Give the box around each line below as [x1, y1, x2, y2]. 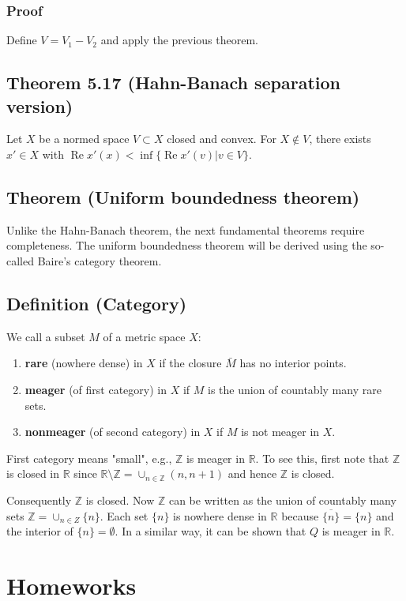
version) [6, 93, 73, 118]
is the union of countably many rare [207, 381, 382, 397]
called [6, 252, 34, 269]
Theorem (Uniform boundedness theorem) [6, 184, 360, 208]
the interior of [6, 523, 73, 539]
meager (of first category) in [24, 381, 167, 397]
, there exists [309, 130, 371, 147]
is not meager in [241, 423, 320, 440]
